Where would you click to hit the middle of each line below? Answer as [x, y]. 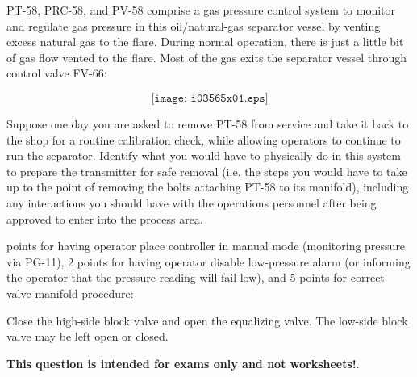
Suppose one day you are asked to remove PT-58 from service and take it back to [208, 123]
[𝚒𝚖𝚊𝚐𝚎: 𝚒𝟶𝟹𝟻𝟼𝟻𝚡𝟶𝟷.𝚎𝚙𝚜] [210, 98]
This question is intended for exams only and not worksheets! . [183, 363]
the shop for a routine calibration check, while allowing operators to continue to [204, 139]
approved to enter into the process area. [105, 218]
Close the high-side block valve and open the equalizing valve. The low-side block [207, 320]
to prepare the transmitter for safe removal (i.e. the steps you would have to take [207, 171]
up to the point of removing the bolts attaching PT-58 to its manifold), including [208, 187]
